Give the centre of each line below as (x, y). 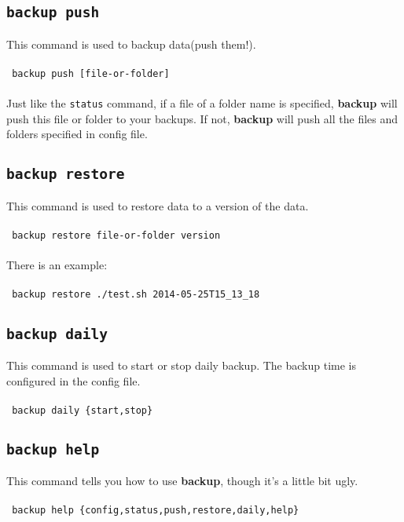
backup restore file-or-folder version (116, 236)
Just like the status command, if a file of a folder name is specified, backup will (202, 103)
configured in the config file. (73, 380)
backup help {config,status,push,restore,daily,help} (156, 511)
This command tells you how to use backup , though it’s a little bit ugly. (182, 481)
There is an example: (57, 265)
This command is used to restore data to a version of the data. (158, 205)
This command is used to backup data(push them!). (131, 44)
